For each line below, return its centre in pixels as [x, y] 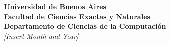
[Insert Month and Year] [41, 36]
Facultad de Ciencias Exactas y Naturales [77, 16]
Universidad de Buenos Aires [55, 6]
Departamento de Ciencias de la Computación [85, 26]
